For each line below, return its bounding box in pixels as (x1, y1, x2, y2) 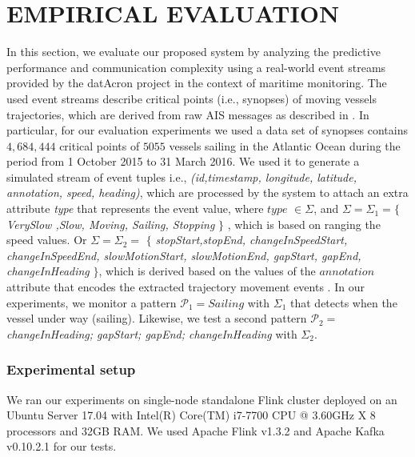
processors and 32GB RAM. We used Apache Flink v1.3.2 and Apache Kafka (6, 422, 385, 439)
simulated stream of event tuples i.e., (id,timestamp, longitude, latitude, (6, 168, 357, 185)
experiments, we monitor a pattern (6, 294, 177, 311)
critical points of (59, 137, 140, 154)
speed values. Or (6, 231, 87, 248)
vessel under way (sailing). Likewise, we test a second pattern (6, 310, 307, 327)
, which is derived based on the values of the (98, 263, 316, 279)
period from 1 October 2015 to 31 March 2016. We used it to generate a (6, 153, 360, 170)
